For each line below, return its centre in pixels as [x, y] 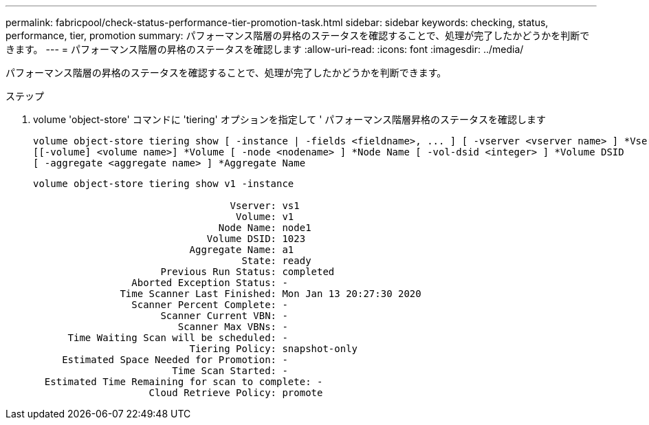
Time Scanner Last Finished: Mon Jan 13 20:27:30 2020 [271, 294]
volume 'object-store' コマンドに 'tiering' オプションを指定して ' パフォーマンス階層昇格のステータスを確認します [290, 119]
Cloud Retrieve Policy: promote [236, 393]
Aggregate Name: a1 [242, 250]
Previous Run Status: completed [247, 272]
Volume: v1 [265, 217]
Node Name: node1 [265, 228]
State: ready [276, 261]
